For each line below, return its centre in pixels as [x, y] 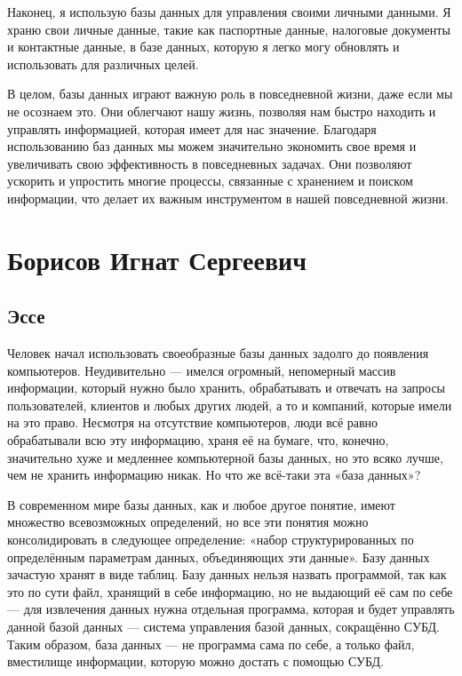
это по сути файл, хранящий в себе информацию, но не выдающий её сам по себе [230, 591]
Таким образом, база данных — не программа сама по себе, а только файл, [211, 644]
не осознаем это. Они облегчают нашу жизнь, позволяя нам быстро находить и [222, 111]
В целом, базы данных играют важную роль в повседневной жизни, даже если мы [230, 94]
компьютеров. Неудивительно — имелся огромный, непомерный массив [202, 370]
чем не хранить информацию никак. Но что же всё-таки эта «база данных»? [214, 475]
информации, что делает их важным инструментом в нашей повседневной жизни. [228, 198]
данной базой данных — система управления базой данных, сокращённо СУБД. [223, 627]
